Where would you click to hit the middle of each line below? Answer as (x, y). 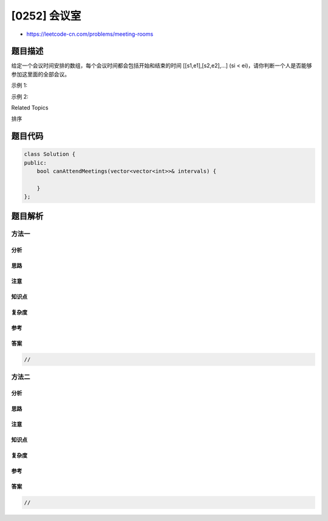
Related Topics (30, 108)
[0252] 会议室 (46, 16)
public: (35, 163)
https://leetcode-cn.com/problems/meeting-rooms (90, 34)
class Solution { (50, 154)
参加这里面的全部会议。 (40, 74)
